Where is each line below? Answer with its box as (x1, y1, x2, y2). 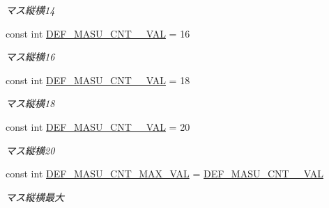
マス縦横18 (6, 96, 55, 111)
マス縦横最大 (6, 189, 64, 204)
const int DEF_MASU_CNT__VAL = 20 (6, 119, 190, 134)
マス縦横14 (6, 3, 55, 17)
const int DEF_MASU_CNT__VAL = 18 (6, 72, 190, 87)
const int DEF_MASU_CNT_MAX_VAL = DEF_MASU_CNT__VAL (6, 166, 323, 181)
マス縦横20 (6, 143, 55, 157)
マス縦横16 (6, 49, 55, 64)
